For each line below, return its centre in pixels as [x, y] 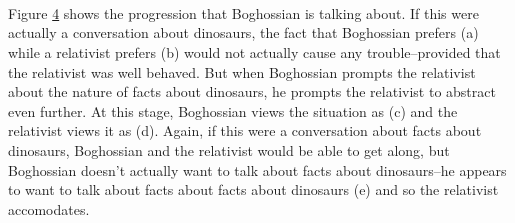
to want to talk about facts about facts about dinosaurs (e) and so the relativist [253, 189]
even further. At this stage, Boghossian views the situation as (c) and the [233, 110]
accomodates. [49, 208]
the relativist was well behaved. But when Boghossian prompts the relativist [242, 71]
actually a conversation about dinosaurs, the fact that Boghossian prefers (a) [243, 32]
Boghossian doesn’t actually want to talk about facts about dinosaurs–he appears [257, 169]
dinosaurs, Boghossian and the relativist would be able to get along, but [229, 149]
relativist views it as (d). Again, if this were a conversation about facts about [245, 130]
